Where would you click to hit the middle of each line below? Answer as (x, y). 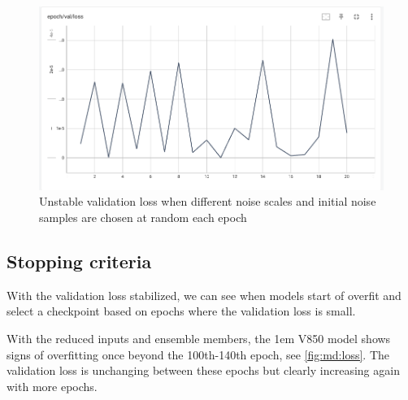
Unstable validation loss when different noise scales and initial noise (208, 201)
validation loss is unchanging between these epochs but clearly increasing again (203, 370)
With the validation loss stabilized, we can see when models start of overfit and (204, 295)
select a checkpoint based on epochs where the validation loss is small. (181, 311)
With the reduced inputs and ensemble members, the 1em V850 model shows (199, 339)
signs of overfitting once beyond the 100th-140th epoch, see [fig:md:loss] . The (198, 354)
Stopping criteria (79, 261)
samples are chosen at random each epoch (143, 217)
